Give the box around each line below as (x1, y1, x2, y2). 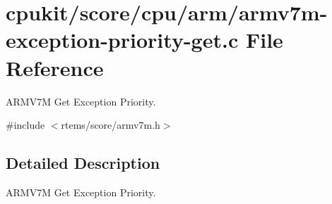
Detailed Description (6, 152, 160, 174)
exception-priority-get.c (6, 25, 239, 54)
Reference (6, 53, 104, 82)
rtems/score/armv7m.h (61, 117, 160, 132)
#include (6, 117, 45, 132)
